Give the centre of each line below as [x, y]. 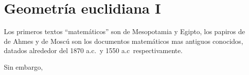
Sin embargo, [23, 66]
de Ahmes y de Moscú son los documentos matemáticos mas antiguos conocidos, [124, 41]
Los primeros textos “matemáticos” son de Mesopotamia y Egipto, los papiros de [124, 31]
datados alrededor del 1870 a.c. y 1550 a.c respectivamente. [93, 50]
